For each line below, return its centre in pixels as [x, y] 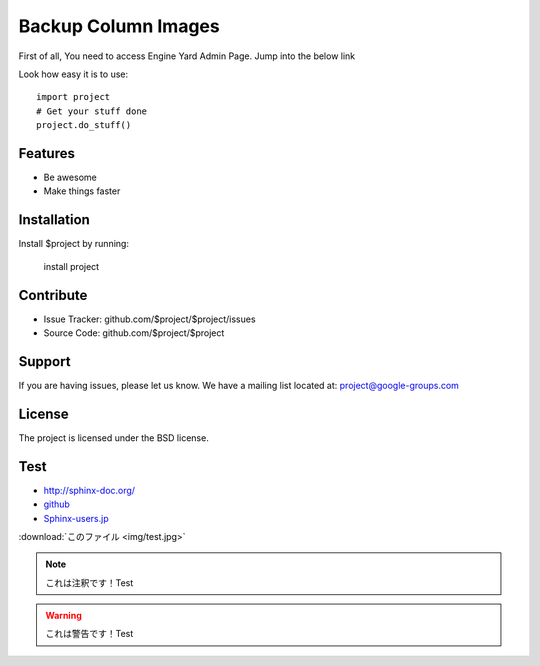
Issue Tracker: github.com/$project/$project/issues [149, 319]
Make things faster [82, 191]
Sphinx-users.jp [76, 518]
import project [73, 97]
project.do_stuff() [84, 125]
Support [44, 361]
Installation [54, 220]
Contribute [53, 295]
